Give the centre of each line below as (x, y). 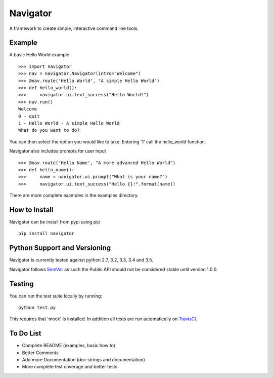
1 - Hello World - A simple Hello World (69, 123)
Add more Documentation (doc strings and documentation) (83, 360)
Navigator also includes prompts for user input (58, 151)
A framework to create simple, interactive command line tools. (74, 28)
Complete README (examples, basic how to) (69, 346)
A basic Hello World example (39, 55)
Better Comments (40, 353)
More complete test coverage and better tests (70, 367)
